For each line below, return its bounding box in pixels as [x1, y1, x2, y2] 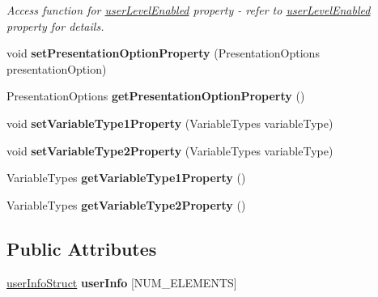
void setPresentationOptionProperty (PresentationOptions [6, 45, 320, 62]
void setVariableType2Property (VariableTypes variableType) [6, 142, 333, 159]
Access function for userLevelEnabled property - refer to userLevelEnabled [6, 2, 371, 18]
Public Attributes [6, 235, 157, 261]
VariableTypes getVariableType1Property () [6, 169, 246, 186]
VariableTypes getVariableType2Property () [6, 196, 246, 213]
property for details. [6, 17, 104, 34]
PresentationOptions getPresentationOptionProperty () [6, 87, 305, 104]
